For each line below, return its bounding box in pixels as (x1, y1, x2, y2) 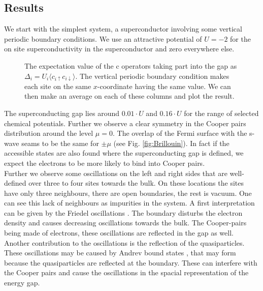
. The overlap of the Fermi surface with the (112, 128, 247, 138)
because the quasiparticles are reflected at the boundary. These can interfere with (4, 257, 257, 268)
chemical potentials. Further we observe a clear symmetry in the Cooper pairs (4, 118, 246, 128)
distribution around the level (4, 128, 93, 138)
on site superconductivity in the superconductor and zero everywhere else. (4, 43, 235, 54)
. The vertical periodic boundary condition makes (75, 70, 229, 81)
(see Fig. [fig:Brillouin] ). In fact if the (113, 137, 229, 148)
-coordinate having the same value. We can (97, 80, 231, 91)
